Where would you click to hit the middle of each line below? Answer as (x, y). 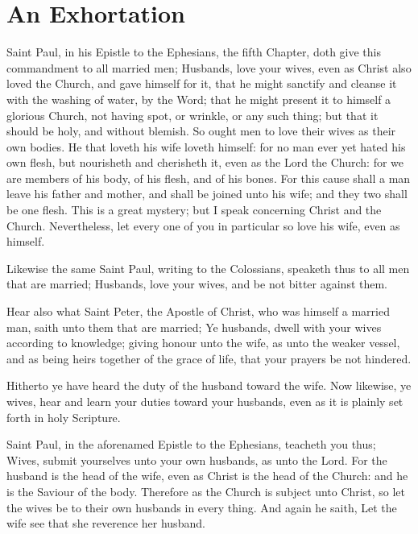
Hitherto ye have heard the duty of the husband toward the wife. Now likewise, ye (209, 385)
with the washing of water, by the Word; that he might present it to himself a (199, 99)
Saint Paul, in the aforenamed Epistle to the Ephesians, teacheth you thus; (191, 444)
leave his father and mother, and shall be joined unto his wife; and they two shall (207, 194)
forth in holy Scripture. (64, 417)
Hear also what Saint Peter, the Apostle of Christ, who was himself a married (198, 311)
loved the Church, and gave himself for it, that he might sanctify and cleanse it (202, 83)
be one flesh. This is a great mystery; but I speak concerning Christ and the (194, 210)
